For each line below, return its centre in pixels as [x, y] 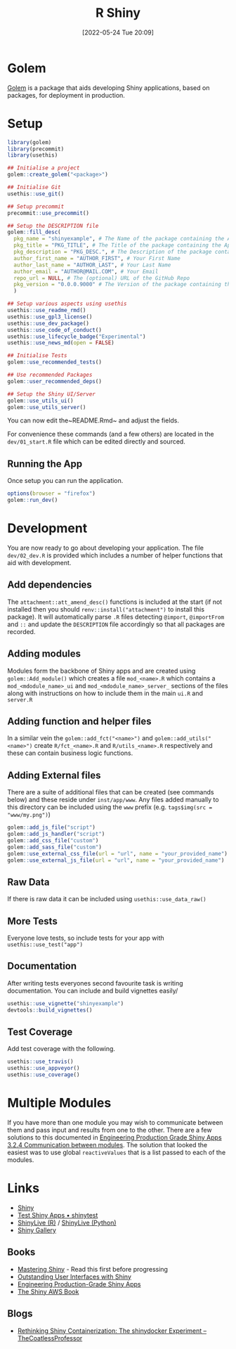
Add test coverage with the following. [61, 1049]
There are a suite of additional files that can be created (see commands [111, 792]
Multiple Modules [59, 1103]
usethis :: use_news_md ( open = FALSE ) [61, 343]
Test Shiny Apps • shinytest [58, 1215]
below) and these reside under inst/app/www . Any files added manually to [113, 800]
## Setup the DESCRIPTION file [53, 226]
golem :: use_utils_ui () [40, 401]
